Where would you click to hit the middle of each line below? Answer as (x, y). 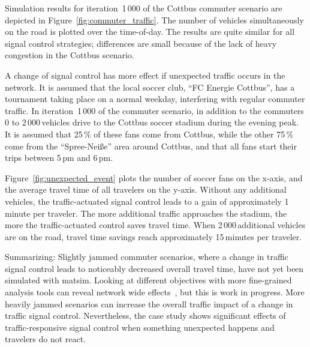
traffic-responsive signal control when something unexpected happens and (140, 327)
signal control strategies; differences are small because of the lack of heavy (141, 43)
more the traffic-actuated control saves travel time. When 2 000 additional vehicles (155, 225)
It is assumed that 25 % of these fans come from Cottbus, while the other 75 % (149, 134)
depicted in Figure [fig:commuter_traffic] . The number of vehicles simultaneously (154, 20)
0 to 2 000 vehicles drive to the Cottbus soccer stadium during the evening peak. (152, 122)
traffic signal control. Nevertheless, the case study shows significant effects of (145, 315)
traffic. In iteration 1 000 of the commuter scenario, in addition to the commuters (154, 110)
